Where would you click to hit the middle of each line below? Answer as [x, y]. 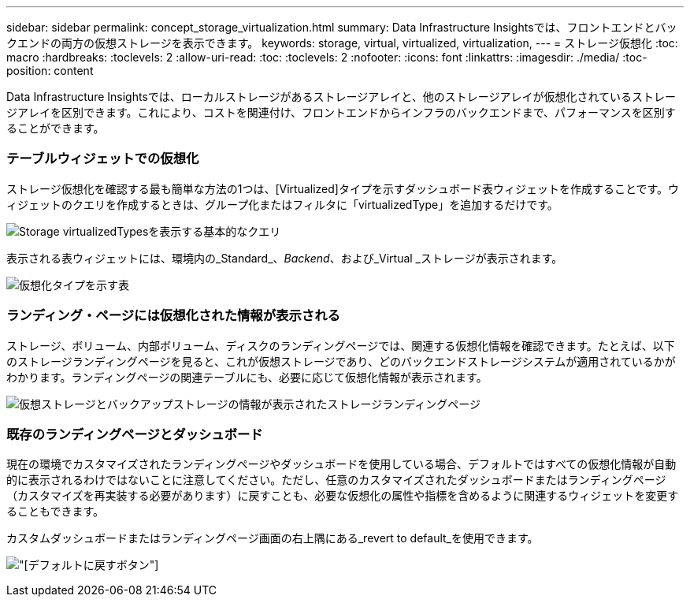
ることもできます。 [56, 512]
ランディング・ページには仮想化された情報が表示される [173, 316]
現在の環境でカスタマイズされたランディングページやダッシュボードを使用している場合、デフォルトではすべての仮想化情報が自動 [341, 464]
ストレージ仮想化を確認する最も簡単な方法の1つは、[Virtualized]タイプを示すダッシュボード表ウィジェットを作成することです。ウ [343, 188]
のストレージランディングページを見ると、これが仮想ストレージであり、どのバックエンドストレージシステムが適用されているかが [341, 361]
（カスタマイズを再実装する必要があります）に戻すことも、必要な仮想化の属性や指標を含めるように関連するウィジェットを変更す [343, 496]
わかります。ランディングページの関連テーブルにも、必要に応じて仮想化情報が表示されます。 [247, 377]
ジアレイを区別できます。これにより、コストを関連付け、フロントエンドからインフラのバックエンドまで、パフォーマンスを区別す [341, 112]
